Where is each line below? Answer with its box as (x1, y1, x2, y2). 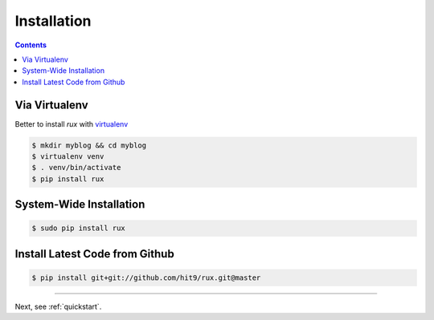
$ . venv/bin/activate (31, 163, 121, 172)
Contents (14, 40, 47, 50)
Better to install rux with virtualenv (14, 119, 129, 128)
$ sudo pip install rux (31, 224, 126, 233)
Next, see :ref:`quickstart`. (14, 302, 102, 311)
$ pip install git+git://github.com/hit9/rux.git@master (31, 273, 261, 282)
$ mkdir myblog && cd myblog (31, 140, 147, 150)
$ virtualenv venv (31, 152, 104, 160)
